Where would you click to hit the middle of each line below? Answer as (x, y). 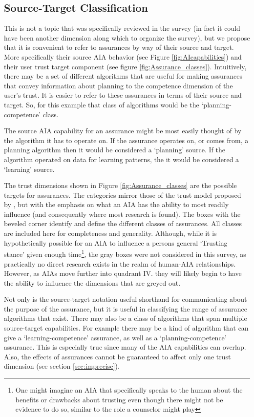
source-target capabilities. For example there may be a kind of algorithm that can (126, 328)
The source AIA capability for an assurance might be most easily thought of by (123, 131)
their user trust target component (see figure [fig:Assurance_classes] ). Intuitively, (125, 66)
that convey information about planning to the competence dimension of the (118, 85)
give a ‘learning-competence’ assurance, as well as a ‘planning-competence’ (115, 337)
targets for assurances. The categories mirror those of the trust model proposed (123, 195)
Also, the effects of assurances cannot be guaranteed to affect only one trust (117, 356)
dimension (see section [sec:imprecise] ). (62, 366)
